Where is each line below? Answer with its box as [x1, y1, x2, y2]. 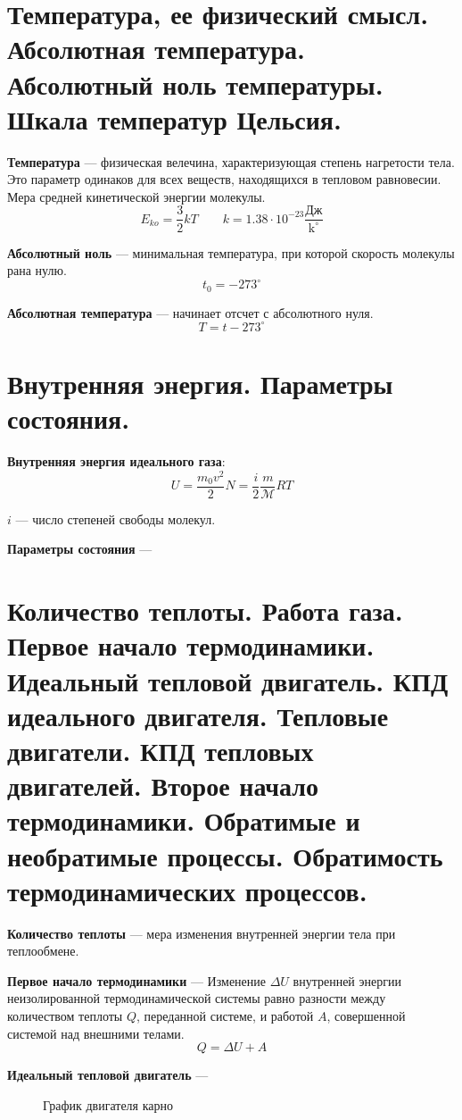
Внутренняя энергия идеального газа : [7, 452, 226, 471]
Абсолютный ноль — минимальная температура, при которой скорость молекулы [7, 243, 455, 262]
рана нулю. [7, 261, 67, 280]
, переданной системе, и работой [136, 1007, 314, 1024]
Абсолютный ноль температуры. [7, 65, 384, 102]
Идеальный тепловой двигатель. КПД [7, 662, 449, 698]
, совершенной [326, 1007, 406, 1024]
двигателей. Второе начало [7, 767, 319, 804]
